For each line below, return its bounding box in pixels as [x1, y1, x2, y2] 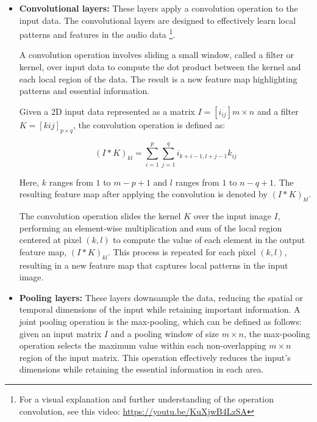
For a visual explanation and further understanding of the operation [19, 393, 274, 406]
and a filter [257, 104, 299, 117]
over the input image [193, 209, 271, 222]
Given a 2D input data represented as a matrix [19, 104, 195, 117]
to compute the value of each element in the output [113, 233, 305, 246]
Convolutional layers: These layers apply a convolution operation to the [19, 2, 298, 14]
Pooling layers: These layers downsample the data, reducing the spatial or [19, 291, 303, 304]
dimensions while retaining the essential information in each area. [19, 363, 264, 376]
